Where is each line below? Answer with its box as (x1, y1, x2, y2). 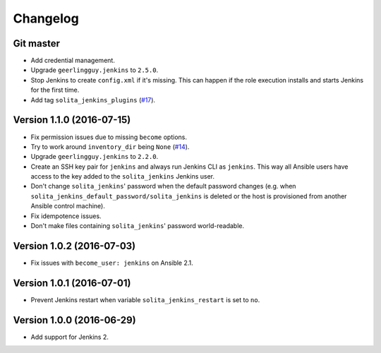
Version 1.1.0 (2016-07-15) (13, 114, 131, 126)
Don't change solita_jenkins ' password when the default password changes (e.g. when (30, 182, 296, 191)
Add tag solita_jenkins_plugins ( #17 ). (30, 95, 155, 104)
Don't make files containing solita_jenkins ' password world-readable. (30, 222, 245, 230)
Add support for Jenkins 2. (30, 333, 109, 341)
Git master (13, 37, 60, 49)
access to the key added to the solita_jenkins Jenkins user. (30, 172, 215, 181)
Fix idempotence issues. (30, 212, 102, 220)
